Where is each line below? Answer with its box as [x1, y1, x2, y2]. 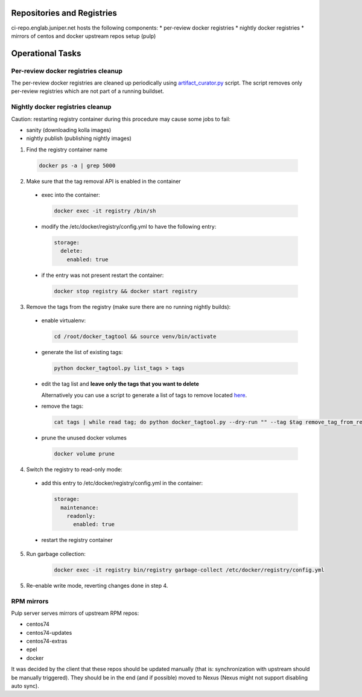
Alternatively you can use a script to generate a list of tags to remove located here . [41, 391, 247, 398]
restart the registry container [41, 536, 113, 544]
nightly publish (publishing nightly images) [26, 135, 132, 142]
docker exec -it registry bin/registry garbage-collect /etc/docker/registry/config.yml [54, 566, 325, 573]
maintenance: [60, 504, 99, 511]
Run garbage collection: [26, 550, 86, 558]
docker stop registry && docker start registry [54, 287, 197, 294]
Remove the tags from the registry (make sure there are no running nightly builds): [26, 303, 231, 310]
